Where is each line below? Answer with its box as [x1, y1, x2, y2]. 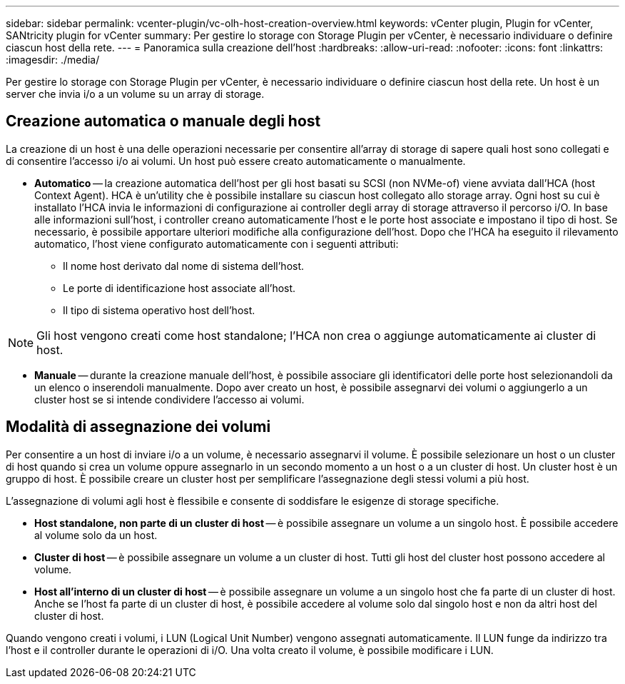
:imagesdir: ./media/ [6, 54, 100, 66]
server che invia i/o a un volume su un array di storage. [6, 88, 265, 100]
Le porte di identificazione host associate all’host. [63, 281, 296, 294]
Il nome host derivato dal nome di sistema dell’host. [63, 259, 305, 272]
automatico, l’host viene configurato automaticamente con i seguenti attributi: [34, 237, 399, 250]
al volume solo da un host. [34, 528, 158, 541]
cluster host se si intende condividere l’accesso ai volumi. [34, 393, 305, 406]
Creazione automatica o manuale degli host [6, 112, 321, 131]
